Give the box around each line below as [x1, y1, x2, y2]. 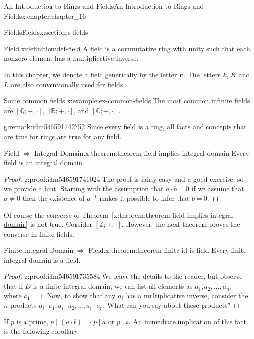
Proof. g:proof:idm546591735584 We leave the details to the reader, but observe [4, 271, 243, 281]
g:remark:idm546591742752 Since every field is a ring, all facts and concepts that [4, 121, 247, 132]
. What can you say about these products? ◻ [103, 300, 240, 310]
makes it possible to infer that [99, 193, 190, 203]
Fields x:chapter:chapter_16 [4, 10, 86, 21]
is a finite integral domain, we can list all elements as [33, 281, 193, 291]
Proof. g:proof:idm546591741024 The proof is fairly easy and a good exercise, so [4, 173, 244, 184]
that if [4, 281, 23, 291]
